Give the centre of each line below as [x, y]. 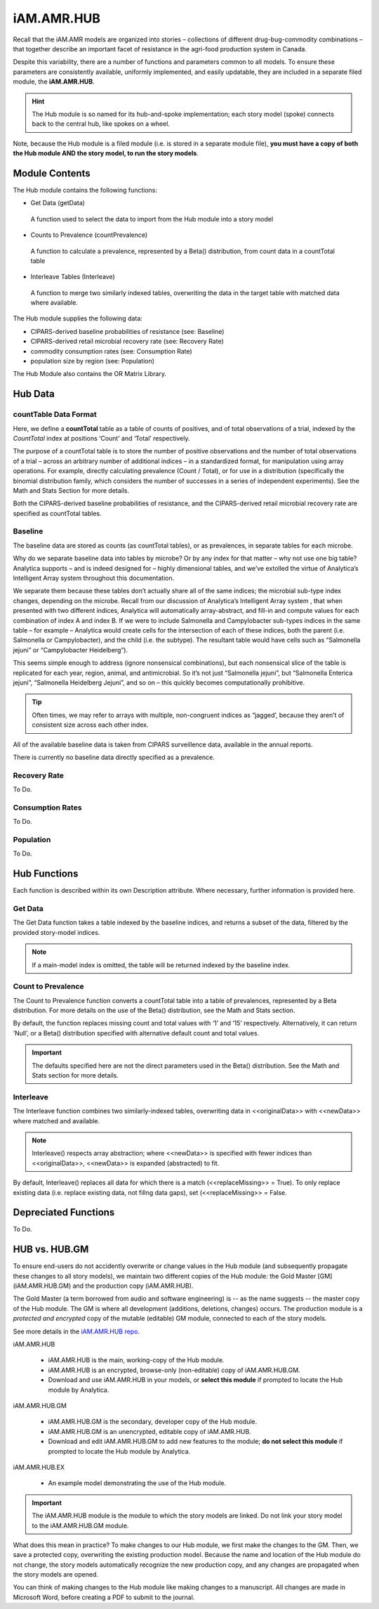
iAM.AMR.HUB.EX [39, 1467]
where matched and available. [56, 1120]
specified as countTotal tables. [57, 513]
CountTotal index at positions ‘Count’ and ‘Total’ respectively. [101, 438]
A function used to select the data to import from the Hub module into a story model [152, 219]
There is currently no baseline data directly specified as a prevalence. [114, 757]
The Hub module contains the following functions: [85, 190]
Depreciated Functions [64, 1213]
